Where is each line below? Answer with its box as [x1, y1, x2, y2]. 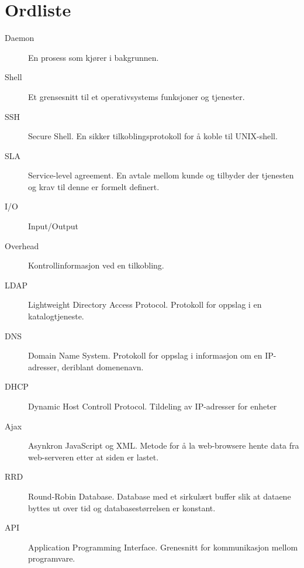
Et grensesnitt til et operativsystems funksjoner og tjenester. [28, 90, 245, 102]
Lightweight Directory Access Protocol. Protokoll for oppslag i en [28, 298, 262, 311]
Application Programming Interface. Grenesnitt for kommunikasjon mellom [28, 541, 298, 553]
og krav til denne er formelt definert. [28, 180, 160, 192]
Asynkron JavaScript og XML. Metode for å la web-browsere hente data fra [28, 439, 299, 452]
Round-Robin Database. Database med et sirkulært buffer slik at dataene [28, 490, 291, 502]
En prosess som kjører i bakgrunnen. [28, 51, 159, 63]
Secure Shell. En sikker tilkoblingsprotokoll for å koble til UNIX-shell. [28, 130, 278, 142]
